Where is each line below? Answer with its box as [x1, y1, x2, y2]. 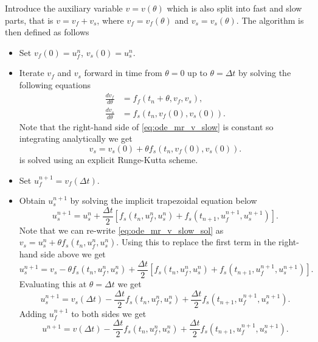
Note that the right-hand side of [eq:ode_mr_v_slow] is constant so [19, 120, 274, 133]
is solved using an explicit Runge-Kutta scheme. [19, 153, 198, 166]
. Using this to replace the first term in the [116, 236, 276, 248]
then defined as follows [5, 26, 89, 38]
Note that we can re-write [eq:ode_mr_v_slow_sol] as [19, 223, 224, 236]
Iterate [19, 66, 44, 79]
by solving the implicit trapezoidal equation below [70, 194, 257, 207]
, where [97, 13, 124, 26]
